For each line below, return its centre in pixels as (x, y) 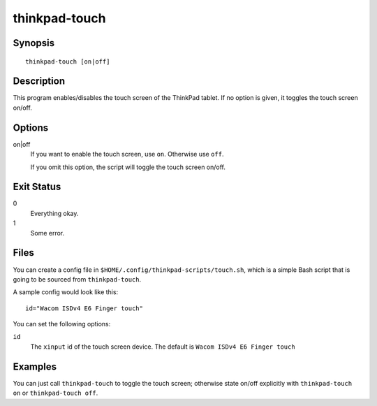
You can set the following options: (62, 324)
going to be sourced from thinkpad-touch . (77, 279)
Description (39, 81)
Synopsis (34, 43)
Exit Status (37, 187)
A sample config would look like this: (66, 292)
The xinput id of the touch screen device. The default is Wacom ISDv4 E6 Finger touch (163, 347)
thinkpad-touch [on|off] (68, 61)
